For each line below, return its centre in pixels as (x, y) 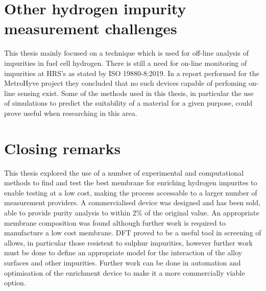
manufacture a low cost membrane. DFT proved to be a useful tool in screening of (133, 233)
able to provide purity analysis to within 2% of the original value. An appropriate (132, 212)
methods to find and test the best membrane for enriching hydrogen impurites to (131, 183)
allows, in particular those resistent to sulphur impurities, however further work (128, 242)
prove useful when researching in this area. (71, 113)
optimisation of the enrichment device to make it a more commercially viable (125, 272)
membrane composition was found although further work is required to (115, 222)
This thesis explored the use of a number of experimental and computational (124, 172)
